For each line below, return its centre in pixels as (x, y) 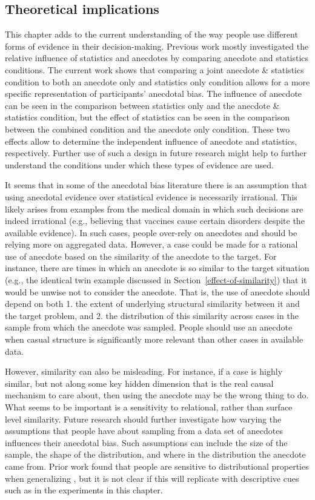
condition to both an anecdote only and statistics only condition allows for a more (157, 81)
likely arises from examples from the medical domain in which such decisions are (154, 209)
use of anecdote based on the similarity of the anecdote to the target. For (141, 256)
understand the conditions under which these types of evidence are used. (139, 164)
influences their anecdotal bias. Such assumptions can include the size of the (146, 442)
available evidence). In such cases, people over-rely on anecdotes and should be (151, 232)
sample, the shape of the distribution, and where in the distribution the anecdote (155, 454)
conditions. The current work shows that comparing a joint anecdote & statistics (154, 69)
